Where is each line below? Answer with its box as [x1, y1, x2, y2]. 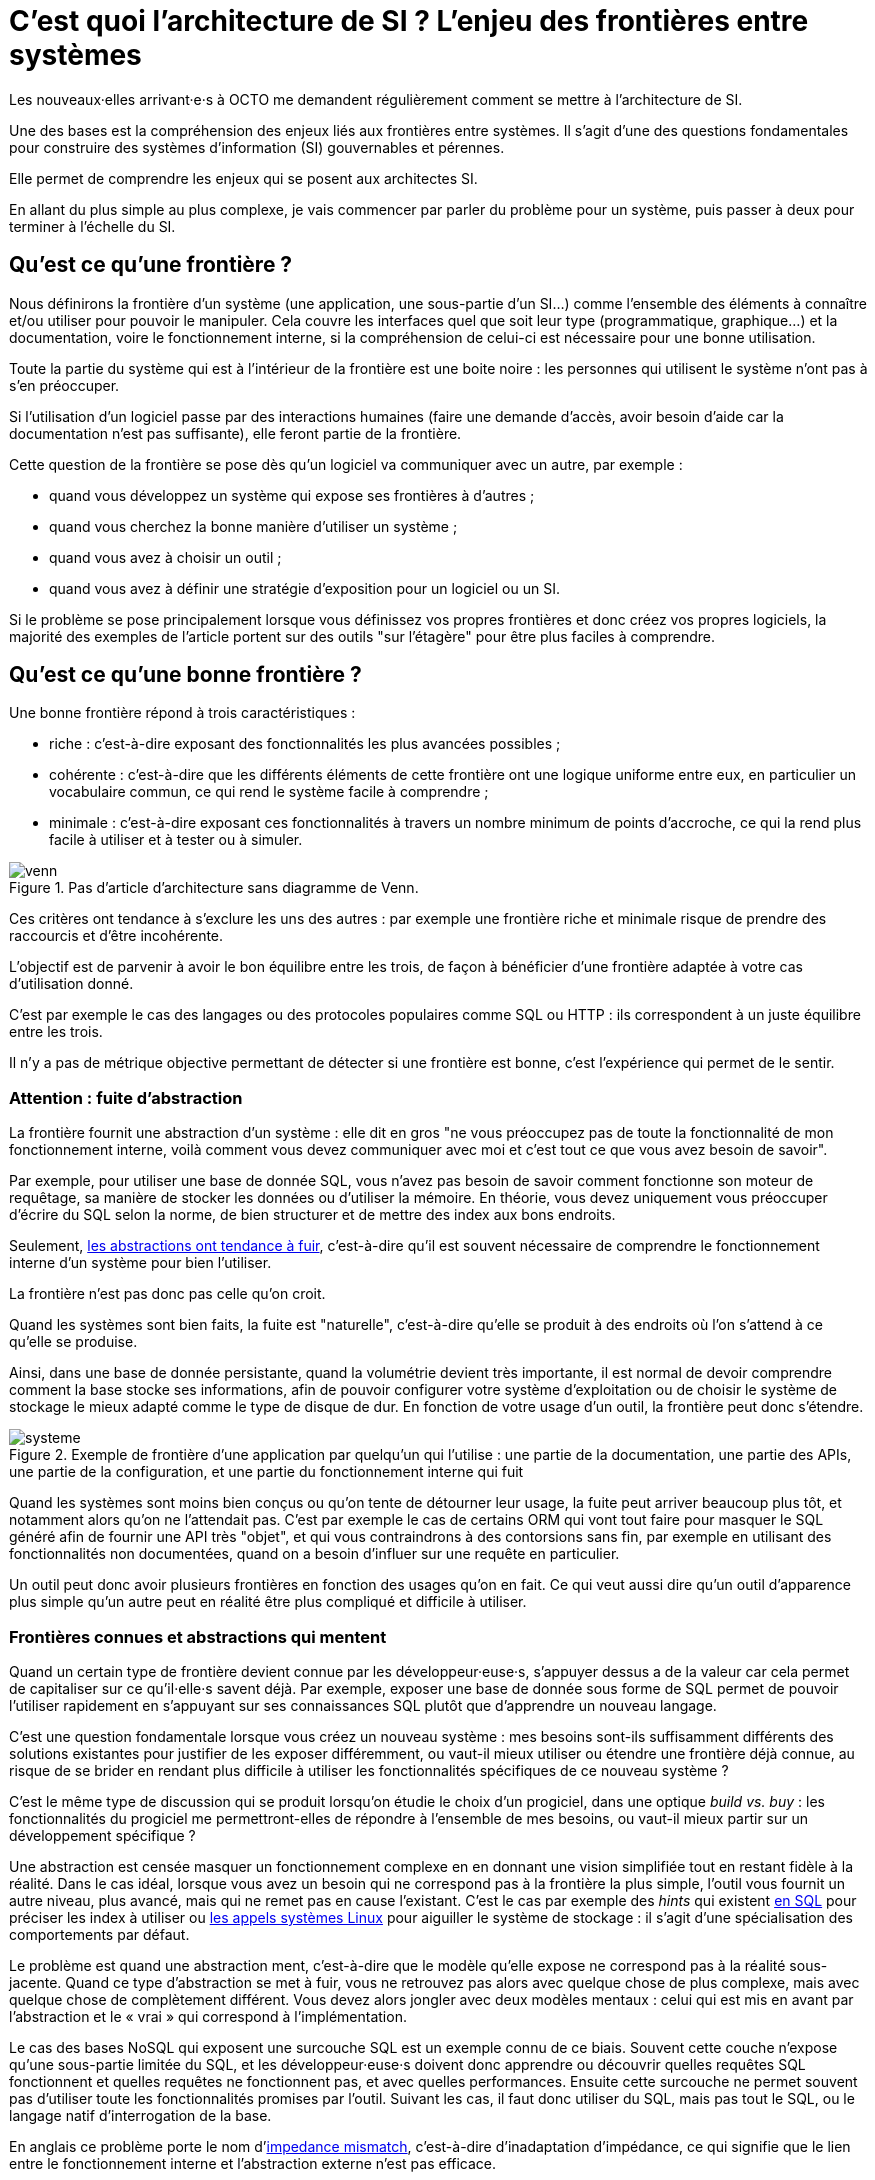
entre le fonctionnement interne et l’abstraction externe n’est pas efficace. [9, 2154, 497, 2172]
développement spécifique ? [9, 1826, 196, 1844]
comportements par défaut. [9, 1925, 190, 1943]
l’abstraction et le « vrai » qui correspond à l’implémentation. [9, 2007, 407, 2025]
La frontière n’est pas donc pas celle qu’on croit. [9, 1285, 326, 1303]
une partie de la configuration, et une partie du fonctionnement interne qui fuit [9, 1463, 524, 1481]
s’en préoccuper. [9, 376, 120, 394]
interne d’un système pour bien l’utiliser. [9, 1254, 272, 1272]
